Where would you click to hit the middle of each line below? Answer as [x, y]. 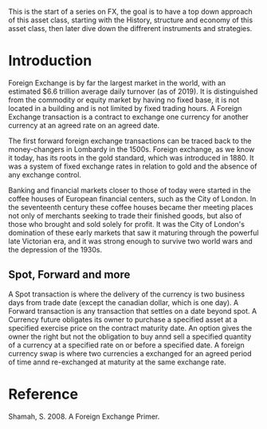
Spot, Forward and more [69, 275]
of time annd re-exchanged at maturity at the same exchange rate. [118, 362]
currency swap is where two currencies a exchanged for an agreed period [130, 353]
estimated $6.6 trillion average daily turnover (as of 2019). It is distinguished [133, 91]
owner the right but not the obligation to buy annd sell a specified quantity [130, 336]
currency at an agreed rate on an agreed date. [84, 125]
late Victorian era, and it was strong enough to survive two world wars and [130, 241]
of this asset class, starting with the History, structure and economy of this [131, 20]
